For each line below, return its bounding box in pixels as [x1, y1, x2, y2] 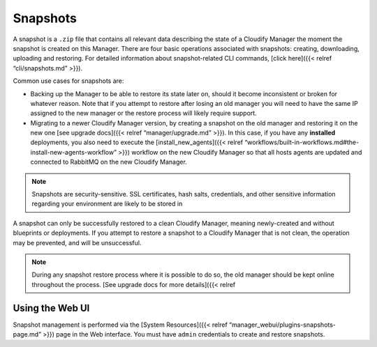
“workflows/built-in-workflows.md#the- [244, 138, 360, 146]
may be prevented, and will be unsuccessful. [13, 238, 142, 247]
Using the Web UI [13, 302, 90, 314]
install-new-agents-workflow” [30, 148, 117, 156]
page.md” [13, 330, 42, 339]
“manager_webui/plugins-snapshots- [229, 321, 337, 329]
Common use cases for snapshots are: [13, 77, 124, 85]
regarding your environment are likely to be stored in [31, 199, 183, 208]
